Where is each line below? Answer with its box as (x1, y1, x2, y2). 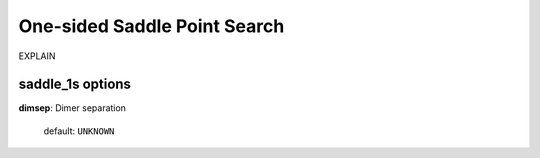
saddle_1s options (18, 76, 132, 93)
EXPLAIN (18, 50, 56, 62)
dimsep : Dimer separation (18, 102, 127, 114)
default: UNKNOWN (43, 125, 115, 137)
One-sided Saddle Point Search (18, 15, 285, 37)
